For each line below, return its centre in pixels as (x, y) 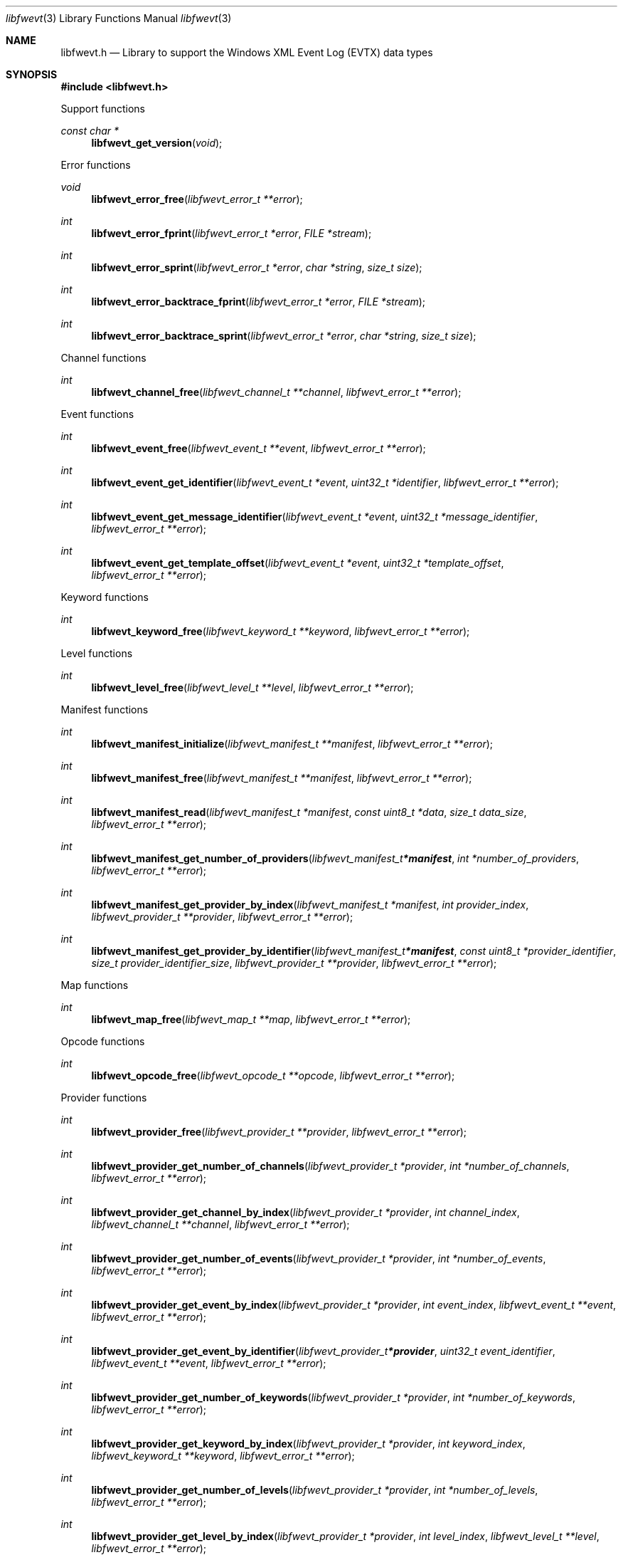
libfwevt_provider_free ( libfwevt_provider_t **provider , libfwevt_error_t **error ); (279, 1132)
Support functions (103, 109)
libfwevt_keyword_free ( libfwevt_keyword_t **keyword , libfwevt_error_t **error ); (281, 631)
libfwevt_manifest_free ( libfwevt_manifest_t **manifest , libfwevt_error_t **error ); (282, 778)
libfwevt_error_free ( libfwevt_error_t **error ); (197, 199)
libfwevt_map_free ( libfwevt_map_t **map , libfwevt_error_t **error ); (251, 1019)
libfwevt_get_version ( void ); (157, 143)
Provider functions (104, 1098)
